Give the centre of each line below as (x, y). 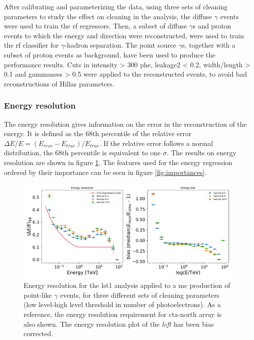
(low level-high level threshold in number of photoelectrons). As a (122, 304)
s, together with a (209, 45)
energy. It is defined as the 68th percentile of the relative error (98, 133)
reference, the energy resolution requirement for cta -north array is (123, 314)
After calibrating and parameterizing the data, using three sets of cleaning (116, 6)
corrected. (38, 333)
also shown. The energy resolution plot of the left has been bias (119, 324)
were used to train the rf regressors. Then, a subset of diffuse (96, 26)
